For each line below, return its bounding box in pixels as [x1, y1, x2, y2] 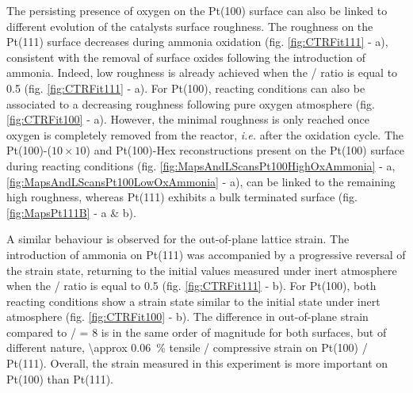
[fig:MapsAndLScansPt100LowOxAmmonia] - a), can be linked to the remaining [6, 173, 396, 189]
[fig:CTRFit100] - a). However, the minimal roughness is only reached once [6, 111, 370, 128]
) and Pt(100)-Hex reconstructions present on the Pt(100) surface [86, 142, 404, 158]
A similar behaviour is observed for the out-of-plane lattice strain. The [6, 231, 350, 247]
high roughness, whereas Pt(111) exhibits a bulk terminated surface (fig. [6, 189, 358, 205]
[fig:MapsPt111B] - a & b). [6, 204, 136, 220]
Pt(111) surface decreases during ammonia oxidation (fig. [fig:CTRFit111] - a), [6, 33, 388, 50]
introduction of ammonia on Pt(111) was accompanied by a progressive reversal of [6, 246, 406, 262]
